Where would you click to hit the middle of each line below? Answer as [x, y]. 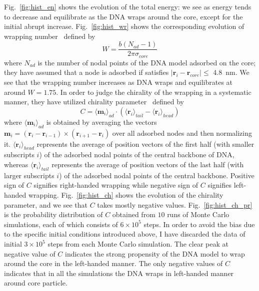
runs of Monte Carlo [198, 214]
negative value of [30, 253]
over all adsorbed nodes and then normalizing [182, 133]
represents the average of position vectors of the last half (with [148, 164]
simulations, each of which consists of [61, 224]
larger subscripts [29, 175]
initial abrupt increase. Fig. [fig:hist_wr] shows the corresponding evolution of [124, 26]
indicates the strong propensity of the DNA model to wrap [155, 253]
